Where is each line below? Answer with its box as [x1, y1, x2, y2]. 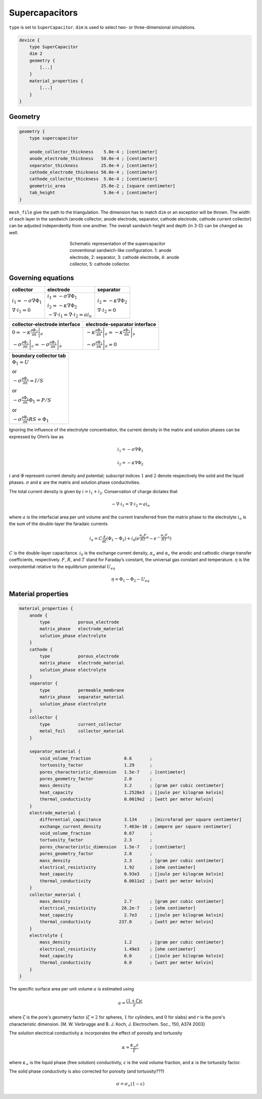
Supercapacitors [9, 7, 78, 18]
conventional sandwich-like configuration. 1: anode [69, 247, 172, 253]
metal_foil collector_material [39, 728, 125, 734]
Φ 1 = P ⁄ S [28, 397, 51, 404]
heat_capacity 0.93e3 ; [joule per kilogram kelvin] [39, 871, 224, 877]
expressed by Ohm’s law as [9, 434, 64, 440]
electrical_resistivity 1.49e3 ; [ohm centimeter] [39, 946, 196, 952]
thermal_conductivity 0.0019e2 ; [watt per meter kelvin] [39, 796, 214, 802]
